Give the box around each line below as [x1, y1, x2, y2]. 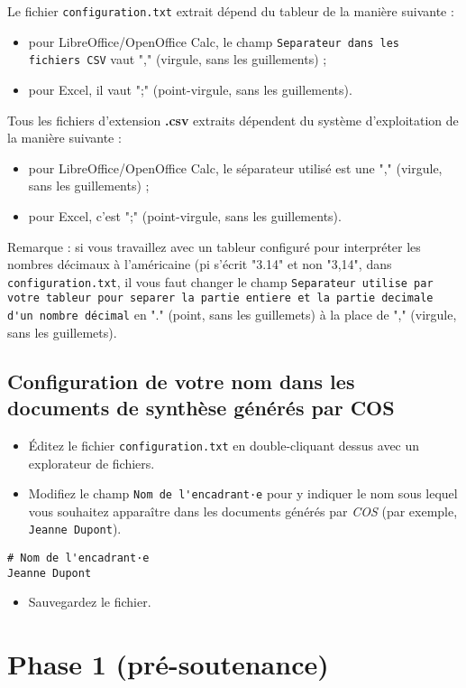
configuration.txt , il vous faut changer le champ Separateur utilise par [7, 272, 434, 291]
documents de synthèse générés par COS [7, 394, 395, 422]
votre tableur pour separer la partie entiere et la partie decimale [7, 292, 434, 305]
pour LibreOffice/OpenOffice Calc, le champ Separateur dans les [28, 32, 400, 51]
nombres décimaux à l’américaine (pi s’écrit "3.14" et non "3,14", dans [7, 255, 392, 274]
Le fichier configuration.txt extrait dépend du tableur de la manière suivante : [7, 2, 454, 20]
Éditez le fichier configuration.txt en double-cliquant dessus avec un [28, 435, 420, 454]
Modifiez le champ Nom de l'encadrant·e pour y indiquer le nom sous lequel [28, 484, 458, 503]
